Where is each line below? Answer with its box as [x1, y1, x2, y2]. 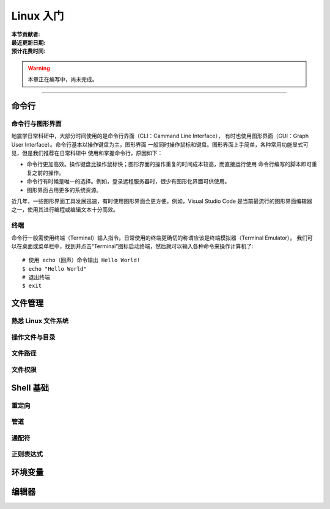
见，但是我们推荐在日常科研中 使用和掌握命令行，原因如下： [11, 150, 163, 157]
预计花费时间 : [11, 48, 46, 55]
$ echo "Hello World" [22, 265, 87, 272]
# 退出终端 [22, 274, 50, 281]
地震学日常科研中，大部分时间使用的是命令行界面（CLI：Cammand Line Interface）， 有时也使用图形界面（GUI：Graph [11, 132, 309, 140]
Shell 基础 [11, 383, 49, 393]
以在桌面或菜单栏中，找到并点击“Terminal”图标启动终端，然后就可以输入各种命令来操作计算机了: [11, 242, 254, 250]
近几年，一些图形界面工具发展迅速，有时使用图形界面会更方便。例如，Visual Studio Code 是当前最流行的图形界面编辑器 [11, 197, 313, 205]
